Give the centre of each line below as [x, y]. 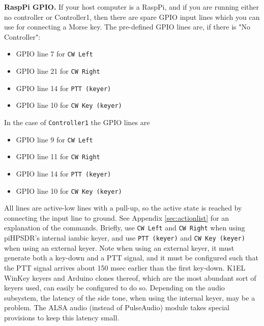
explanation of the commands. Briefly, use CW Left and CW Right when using [125, 228]
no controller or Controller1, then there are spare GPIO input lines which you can [132, 17]
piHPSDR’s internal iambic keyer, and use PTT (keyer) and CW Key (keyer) [125, 238]
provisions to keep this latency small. [62, 317]
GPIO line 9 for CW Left [54, 139]
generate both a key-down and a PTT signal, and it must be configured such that [131, 258]
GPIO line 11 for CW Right [58, 156]
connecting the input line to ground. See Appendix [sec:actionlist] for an [117, 217]
